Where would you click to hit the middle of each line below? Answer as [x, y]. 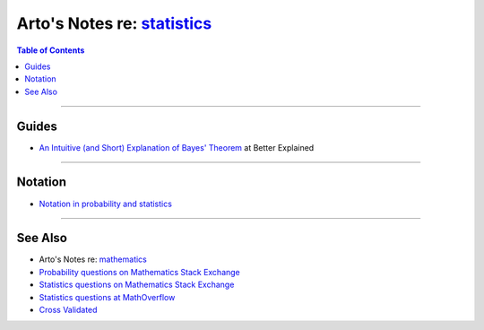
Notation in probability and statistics [105, 204]
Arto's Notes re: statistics [114, 23]
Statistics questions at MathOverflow [107, 297]
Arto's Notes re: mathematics [93, 259]
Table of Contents [51, 50]
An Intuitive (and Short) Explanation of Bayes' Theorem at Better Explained [177, 147]
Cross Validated [68, 310]
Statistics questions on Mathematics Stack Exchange [137, 285]
